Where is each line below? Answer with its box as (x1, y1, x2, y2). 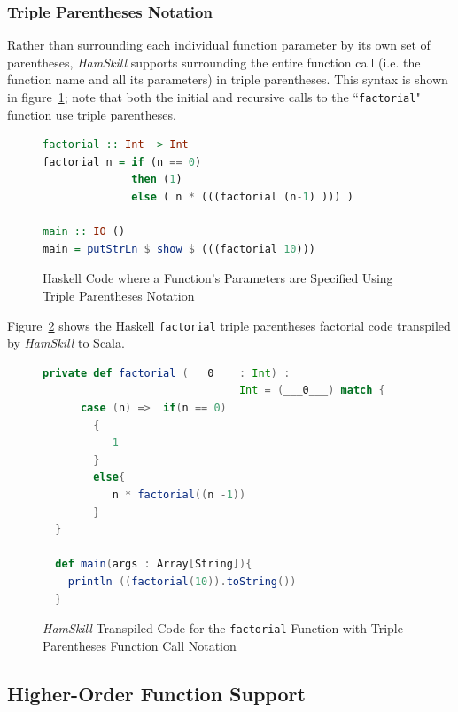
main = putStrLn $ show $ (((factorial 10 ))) (43, 242, 315, 255)
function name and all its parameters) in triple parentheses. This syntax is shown (7, 70, 448, 89)
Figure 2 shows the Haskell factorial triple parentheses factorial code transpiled (7, 316, 451, 334)
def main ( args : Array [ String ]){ (55, 558, 252, 571)
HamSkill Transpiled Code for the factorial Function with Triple (43, 619, 403, 638)
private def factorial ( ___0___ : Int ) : (43, 366, 291, 379)
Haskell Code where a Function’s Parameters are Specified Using (43, 269, 393, 287)
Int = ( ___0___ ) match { (238, 384, 385, 397)
